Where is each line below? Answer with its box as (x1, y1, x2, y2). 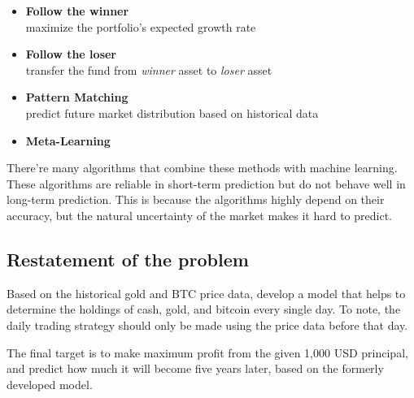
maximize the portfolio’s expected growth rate (25, 18, 256, 35)
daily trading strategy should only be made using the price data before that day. (7, 316, 408, 333)
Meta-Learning (25, 132, 111, 149)
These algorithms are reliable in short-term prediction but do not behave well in (7, 175, 406, 192)
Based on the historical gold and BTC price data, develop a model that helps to (7, 284, 406, 301)
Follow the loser (25, 45, 116, 63)
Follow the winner (25, 2, 129, 19)
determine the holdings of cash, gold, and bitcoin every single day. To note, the (7, 301, 401, 318)
